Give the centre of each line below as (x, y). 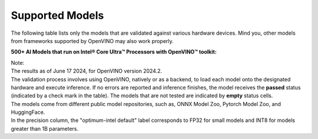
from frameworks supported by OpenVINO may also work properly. (92, 41)
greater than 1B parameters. (45, 128)
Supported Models (57, 15)
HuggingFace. (28, 112)
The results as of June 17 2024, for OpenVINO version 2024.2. (87, 71)
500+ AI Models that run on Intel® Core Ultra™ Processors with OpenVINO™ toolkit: (114, 52)
